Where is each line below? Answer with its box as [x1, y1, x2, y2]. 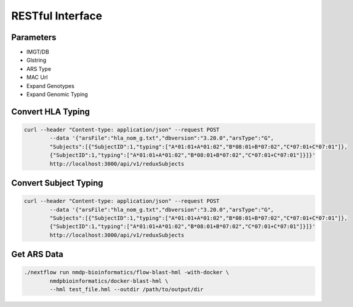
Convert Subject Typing [11, 178, 103, 188]
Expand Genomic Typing [26, 91, 88, 98]
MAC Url [26, 73, 48, 81]
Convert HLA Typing [11, 106, 91, 116]
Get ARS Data [11, 249, 64, 260]
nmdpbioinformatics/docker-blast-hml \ [49, 277, 168, 285]
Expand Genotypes [26, 82, 75, 89]
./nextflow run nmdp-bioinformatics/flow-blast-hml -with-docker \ [24, 269, 230, 276]
